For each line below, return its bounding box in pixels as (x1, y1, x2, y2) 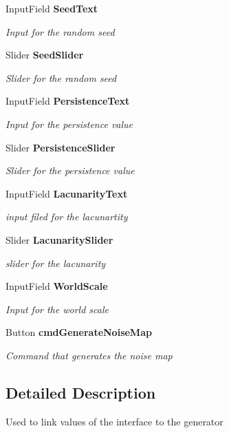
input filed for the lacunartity (6, 209, 128, 224)
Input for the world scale (6, 302, 109, 316)
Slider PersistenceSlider (6, 140, 116, 154)
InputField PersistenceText (6, 94, 130, 108)
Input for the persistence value (6, 116, 133, 131)
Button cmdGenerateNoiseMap (6, 325, 152, 339)
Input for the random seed (6, 24, 115, 39)
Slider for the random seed (6, 70, 117, 85)
